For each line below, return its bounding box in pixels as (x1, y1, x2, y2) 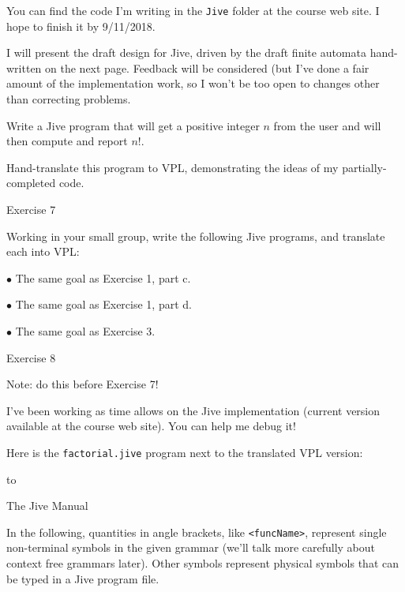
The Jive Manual (6, 497, 88, 514)
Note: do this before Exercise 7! (6, 376, 159, 392)
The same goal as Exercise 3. (15, 322, 156, 339)
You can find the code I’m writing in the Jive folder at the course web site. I (6, 2, 380, 18)
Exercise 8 (6, 349, 56, 365)
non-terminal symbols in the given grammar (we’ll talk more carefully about (6, 539, 376, 556)
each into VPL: (6, 243, 80, 260)
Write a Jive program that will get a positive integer (6, 117, 260, 133)
